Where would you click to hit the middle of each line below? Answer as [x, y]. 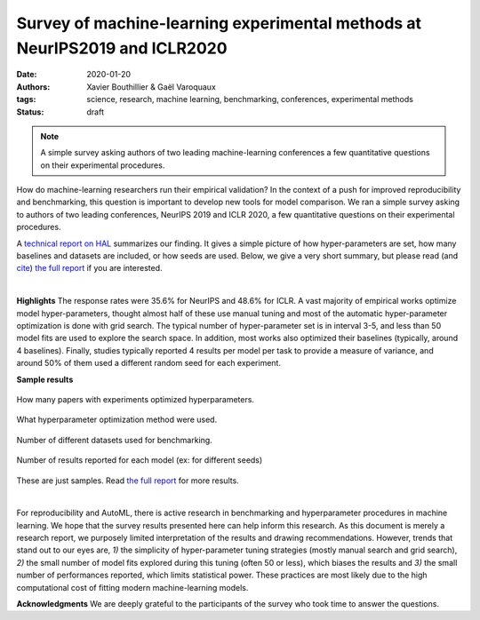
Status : [30, 112]
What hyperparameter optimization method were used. [117, 420]
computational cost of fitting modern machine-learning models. [132, 587]
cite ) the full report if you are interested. [89, 268]
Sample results [45, 379]
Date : [27, 75]
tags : [26, 99]
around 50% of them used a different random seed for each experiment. [149, 363]
